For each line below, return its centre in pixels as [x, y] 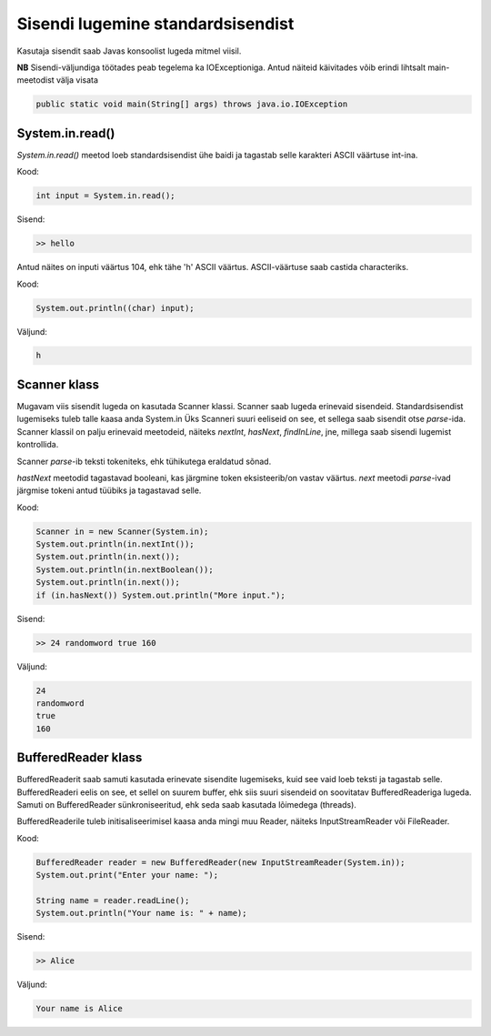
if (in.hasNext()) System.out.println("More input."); [160, 595]
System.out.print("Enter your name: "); [127, 875]
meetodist [35, 80]
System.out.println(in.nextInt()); [115, 544]
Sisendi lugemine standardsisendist [155, 24]
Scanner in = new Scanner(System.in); [122, 531]
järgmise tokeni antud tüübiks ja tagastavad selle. [109, 490]
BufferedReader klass [80, 758]
